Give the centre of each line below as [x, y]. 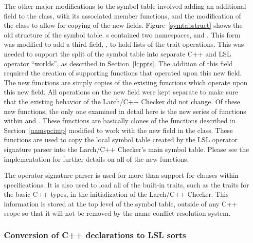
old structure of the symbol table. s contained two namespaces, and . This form [122, 34]
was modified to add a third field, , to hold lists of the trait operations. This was [124, 44]
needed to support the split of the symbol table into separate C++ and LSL [117, 53]
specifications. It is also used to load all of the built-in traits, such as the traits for [126, 184]
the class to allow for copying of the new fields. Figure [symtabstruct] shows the [123, 25]
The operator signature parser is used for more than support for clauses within [121, 175]
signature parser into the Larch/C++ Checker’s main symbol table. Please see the [126, 149]
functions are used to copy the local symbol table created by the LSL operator [121, 140]
